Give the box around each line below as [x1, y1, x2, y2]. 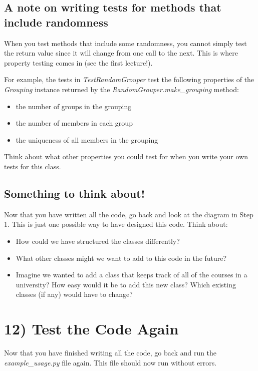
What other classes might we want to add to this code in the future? [16, 252, 227, 263]
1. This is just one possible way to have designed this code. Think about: [4, 219, 228, 229]
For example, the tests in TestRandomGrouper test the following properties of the [4, 74, 254, 85]
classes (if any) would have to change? [16, 289, 133, 299]
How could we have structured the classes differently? [16, 235, 180, 246]
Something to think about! [4, 185, 145, 201]
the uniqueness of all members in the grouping [16, 134, 158, 145]
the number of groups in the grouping [16, 101, 132, 111]
